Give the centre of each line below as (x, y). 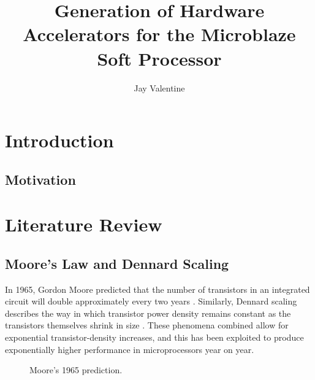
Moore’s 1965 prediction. (76, 370)
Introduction (59, 140)
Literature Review (84, 224)
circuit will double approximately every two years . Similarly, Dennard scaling (151, 301)
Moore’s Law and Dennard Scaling (117, 263)
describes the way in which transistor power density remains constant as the (148, 313)
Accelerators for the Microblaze (159, 34)
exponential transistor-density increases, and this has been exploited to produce (154, 337)
